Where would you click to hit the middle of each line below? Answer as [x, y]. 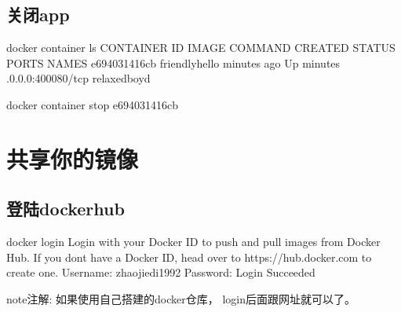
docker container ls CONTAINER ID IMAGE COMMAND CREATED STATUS [201, 48]
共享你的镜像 [73, 158]
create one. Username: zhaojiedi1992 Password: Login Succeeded [161, 272]
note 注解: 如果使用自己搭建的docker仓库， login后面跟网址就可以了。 [181, 298]
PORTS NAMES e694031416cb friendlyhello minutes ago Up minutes [173, 62]
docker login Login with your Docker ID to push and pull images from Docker [193, 242]
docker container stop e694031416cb [93, 104]
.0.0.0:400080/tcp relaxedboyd [78, 78]
